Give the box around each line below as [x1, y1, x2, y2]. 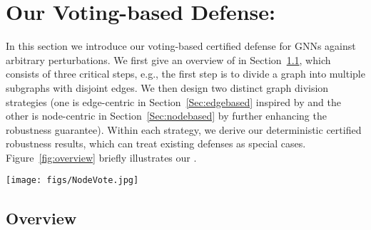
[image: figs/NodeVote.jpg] [6, 175, 139, 186]
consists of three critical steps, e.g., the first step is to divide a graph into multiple [6, 66, 365, 81]
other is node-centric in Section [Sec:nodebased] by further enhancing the [6, 108, 327, 123]
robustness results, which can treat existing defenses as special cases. [6, 136, 306, 151]
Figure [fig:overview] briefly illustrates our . [6, 150, 197, 164]
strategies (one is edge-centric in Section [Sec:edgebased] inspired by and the [6, 94, 341, 109]
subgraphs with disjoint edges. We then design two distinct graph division [6, 80, 329, 95]
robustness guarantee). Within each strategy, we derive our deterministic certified [6, 122, 362, 137]
